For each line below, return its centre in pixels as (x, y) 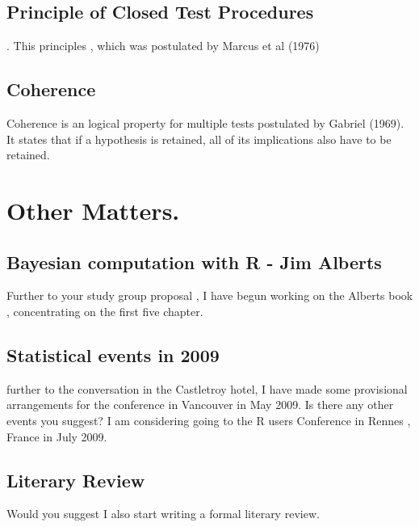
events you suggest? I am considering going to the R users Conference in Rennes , (209, 420)
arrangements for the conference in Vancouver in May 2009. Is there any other (200, 405)
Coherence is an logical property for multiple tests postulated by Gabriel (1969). (205, 123)
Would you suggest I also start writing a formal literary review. (163, 514)
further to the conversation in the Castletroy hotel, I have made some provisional (207, 388)
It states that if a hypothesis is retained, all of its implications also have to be (199, 139)
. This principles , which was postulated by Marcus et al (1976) (163, 46)
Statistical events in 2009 (113, 354)
